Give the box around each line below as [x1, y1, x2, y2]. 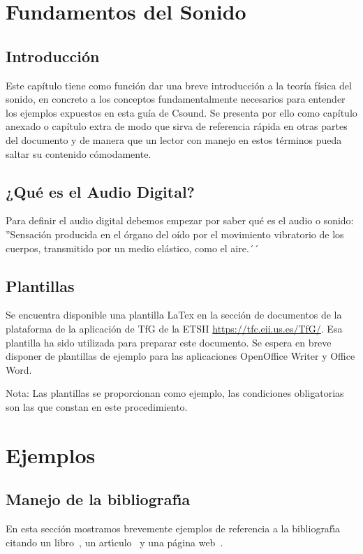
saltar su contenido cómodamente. [6, 146, 151, 161]
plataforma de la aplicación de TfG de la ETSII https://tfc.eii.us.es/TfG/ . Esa [6, 321, 343, 335]
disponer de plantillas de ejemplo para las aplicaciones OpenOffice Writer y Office [6, 349, 355, 363]
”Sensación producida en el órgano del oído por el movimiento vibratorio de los [6, 226, 344, 241]
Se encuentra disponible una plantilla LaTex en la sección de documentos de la [6, 307, 342, 322]
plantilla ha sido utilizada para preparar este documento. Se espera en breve [6, 335, 332, 349]
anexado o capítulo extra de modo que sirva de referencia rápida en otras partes [6, 119, 348, 133]
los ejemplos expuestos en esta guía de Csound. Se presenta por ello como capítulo [6, 105, 357, 119]
